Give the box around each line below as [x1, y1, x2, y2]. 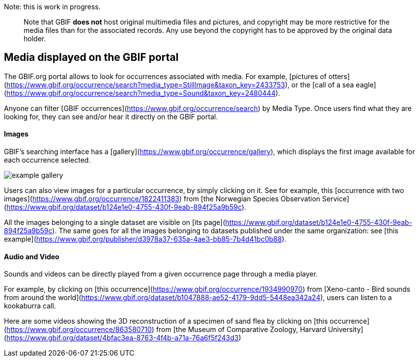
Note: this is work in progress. [4, 2, 101, 11]
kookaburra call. [4, 302, 56, 310]
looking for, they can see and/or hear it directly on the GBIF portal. [4, 112, 218, 121]
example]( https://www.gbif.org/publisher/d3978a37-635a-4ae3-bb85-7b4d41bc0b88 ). [4, 235, 286, 244]
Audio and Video [4, 252, 59, 261]
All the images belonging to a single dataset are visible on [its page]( [4, 218, 225, 227]
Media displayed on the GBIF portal [4, 51, 179, 64]
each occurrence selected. [4, 156, 91, 165]
